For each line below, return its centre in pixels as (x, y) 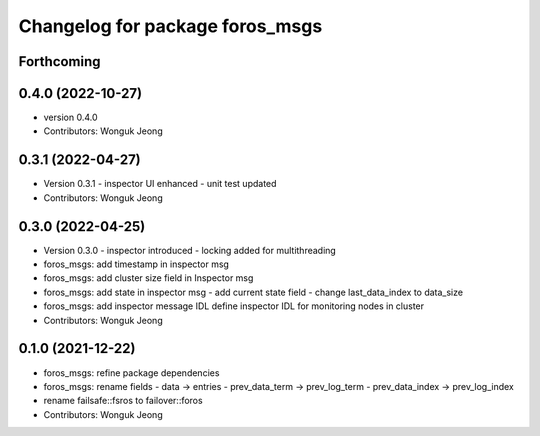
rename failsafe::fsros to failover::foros (123, 401)
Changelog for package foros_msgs (170, 26)
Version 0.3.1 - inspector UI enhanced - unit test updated (160, 184)
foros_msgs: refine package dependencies (131, 372)
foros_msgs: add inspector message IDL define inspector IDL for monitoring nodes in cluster (234, 306)
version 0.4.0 (71, 117)
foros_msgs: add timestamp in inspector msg (136, 264)
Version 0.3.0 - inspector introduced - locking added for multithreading (190, 250)
